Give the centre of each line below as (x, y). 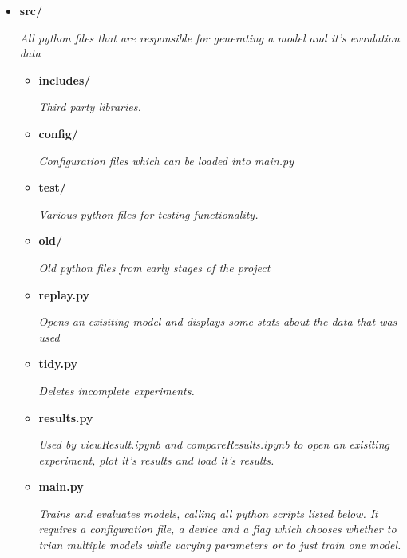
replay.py (64, 294)
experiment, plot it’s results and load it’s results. (156, 459)
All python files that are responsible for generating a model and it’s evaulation (209, 37)
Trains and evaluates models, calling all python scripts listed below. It (208, 513)
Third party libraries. (90, 107)
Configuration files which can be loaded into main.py (166, 160)
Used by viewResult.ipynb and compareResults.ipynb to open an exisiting (214, 444)
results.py (66, 417)
